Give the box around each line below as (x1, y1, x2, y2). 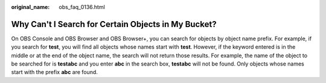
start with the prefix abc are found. (11, 69, 98, 76)
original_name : (11, 4, 50, 10)
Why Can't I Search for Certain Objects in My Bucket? (11, 19, 217, 29)
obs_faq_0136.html (59, 4, 105, 10)
